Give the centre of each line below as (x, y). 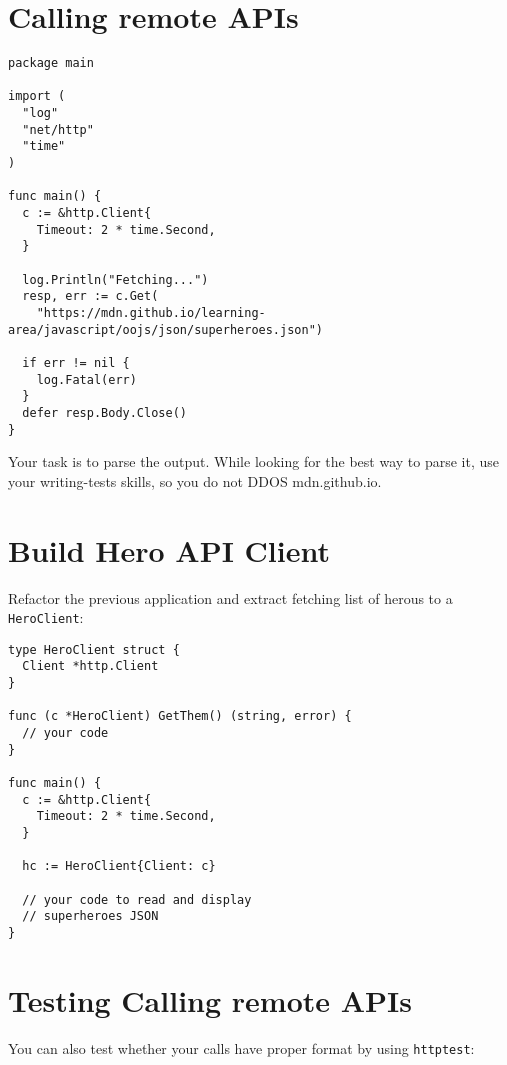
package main (51, 63)
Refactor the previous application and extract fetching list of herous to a (230, 597)
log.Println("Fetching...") (115, 279)
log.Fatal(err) (86, 379)
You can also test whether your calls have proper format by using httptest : (241, 1047)
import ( (37, 96)
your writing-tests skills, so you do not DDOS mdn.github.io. (195, 480)
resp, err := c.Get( (90, 296)
